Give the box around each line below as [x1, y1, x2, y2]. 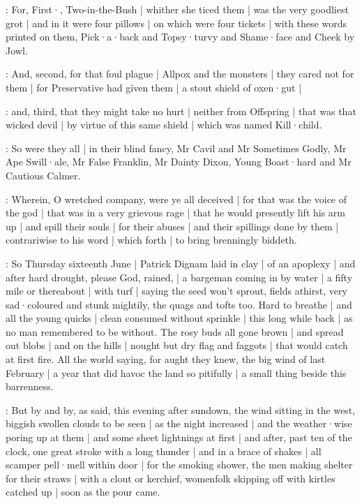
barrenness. [6, 379, 54, 394]
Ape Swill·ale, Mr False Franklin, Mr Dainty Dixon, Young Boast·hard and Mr [6, 154, 352, 169]
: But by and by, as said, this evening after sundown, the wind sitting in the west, [6, 402, 356, 417]
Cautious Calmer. [6, 168, 81, 182]
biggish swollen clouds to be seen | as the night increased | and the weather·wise [6, 416, 352, 431]
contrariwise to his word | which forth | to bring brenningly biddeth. [6, 232, 297, 247]
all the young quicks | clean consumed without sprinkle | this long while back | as [6, 311, 353, 325]
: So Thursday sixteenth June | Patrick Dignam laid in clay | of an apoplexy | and [6, 255, 356, 270]
